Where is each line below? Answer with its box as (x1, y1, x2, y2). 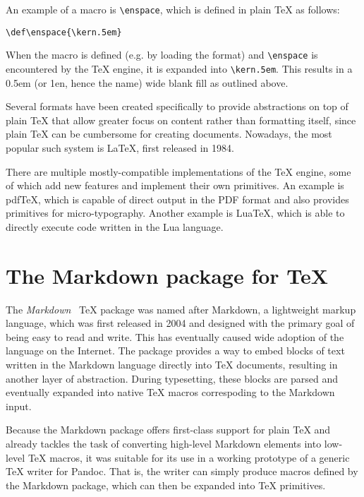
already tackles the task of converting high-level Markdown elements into (6, 436, 322, 451)
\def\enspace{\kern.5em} (6, 27, 122, 37)
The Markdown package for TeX (6, 261, 329, 289)
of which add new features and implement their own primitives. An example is (6, 178, 344, 193)
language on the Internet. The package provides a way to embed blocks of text (6, 343, 345, 358)
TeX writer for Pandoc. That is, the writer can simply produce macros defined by (6, 464, 358, 479)
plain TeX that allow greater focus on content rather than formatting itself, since (6, 112, 356, 127)
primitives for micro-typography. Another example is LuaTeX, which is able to (6, 205, 345, 220)
